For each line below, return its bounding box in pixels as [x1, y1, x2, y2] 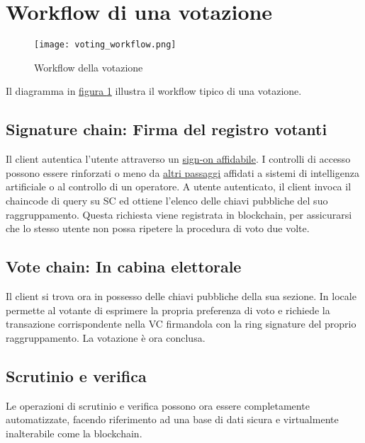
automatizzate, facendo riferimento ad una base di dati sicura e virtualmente [6, 412, 339, 427]
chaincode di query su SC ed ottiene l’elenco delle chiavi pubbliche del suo [6, 192, 328, 207]
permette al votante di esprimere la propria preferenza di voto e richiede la [6, 302, 330, 317]
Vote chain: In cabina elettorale [6, 255, 242, 277]
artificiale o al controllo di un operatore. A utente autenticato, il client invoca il [6, 179, 352, 194]
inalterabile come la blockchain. [6, 425, 142, 440]
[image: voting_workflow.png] [34, 40, 176, 50]
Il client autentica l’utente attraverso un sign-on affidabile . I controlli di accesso [6, 151, 351, 166]
